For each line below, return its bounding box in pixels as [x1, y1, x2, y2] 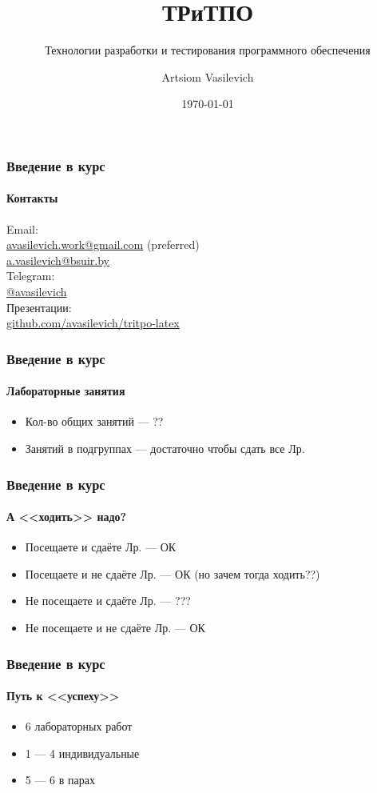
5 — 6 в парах [25, 771, 95, 788]
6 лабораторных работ [25, 718, 133, 735]
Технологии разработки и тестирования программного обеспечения [45, 42, 371, 58]
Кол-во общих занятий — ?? [25, 413, 164, 430]
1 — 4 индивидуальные [25, 744, 140, 761]
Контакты [6, 190, 58, 206]
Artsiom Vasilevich [161, 68, 254, 85]
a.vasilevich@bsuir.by [6, 251, 109, 268]
